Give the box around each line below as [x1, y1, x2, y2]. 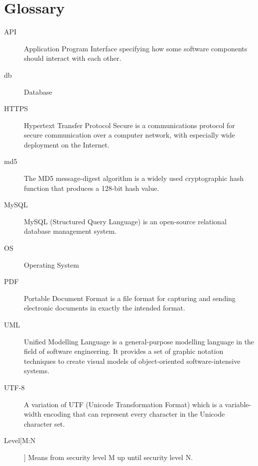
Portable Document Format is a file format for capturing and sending [24, 293, 236, 303]
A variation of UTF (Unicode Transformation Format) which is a [24, 399, 223, 409]
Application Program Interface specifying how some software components [24, 43, 248, 53]
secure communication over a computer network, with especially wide [24, 130, 235, 140]
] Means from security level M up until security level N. [24, 452, 193, 462]
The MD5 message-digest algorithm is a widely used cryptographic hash [24, 173, 244, 183]
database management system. [24, 226, 117, 236]
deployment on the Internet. [24, 139, 110, 150]
